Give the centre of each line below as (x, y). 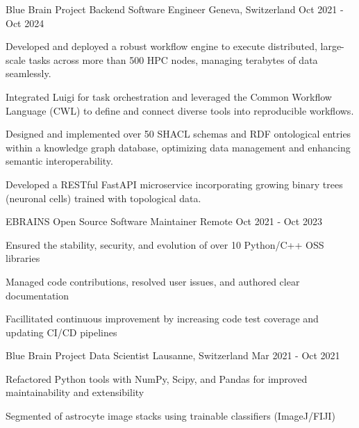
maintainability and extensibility (75, 392)
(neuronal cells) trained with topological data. (103, 198)
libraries (23, 258)
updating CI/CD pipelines (61, 332)
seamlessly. (28, 73)
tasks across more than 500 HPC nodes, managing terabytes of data (173, 59)
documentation (37, 295)
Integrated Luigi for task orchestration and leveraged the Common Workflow (169, 96)
